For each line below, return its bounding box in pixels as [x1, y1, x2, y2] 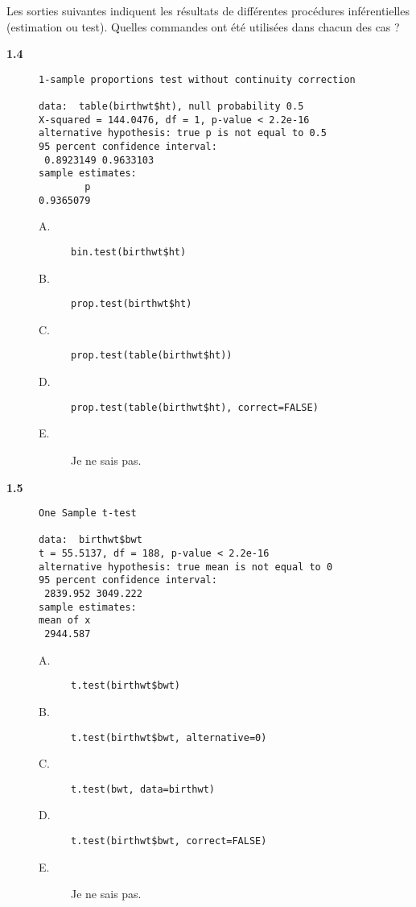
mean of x [39, 615, 91, 627]
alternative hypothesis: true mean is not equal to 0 [39, 561, 333, 573]
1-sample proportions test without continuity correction [39, 73, 356, 85]
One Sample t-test [39, 507, 137, 520]
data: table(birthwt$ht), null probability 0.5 [39, 101, 304, 113]
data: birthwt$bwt [39, 534, 142, 546]
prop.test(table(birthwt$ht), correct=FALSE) [71, 401, 319, 413]
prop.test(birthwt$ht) [71, 298, 192, 310]
